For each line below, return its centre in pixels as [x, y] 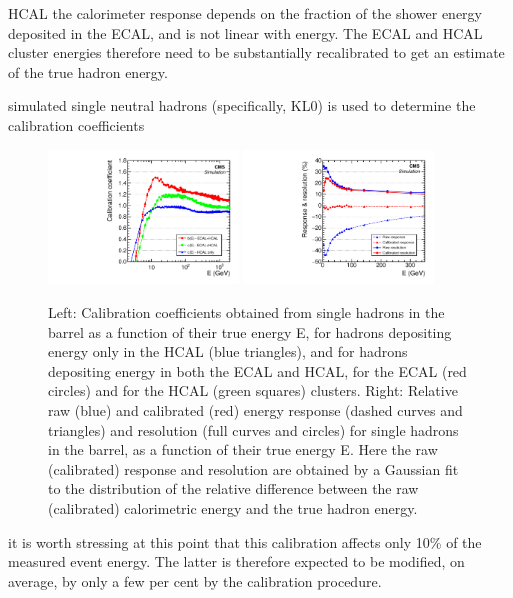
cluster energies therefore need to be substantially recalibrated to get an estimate [256, 52]
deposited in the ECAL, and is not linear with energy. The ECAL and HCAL [245, 32]
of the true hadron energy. [88, 71]
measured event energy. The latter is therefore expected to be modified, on [236, 561]
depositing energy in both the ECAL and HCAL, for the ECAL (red [257, 370]
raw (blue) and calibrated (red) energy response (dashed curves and [255, 409]
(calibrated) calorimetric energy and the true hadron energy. [233, 507]
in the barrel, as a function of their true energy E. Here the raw [243, 449]
